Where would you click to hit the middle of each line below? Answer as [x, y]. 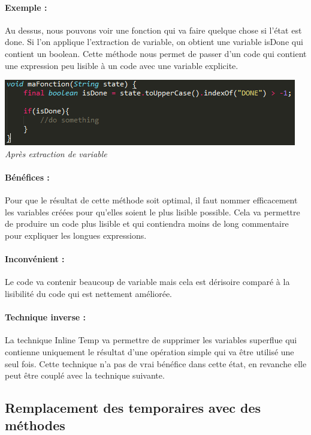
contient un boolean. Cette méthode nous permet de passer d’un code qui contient [156, 53]
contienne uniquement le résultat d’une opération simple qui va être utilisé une [150, 351]
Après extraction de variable [56, 153]
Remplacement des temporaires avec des [133, 408]
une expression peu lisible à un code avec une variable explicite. [122, 65]
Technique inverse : [46, 317]
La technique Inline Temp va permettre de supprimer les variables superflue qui [151, 340]
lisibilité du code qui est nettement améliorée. [89, 293]
